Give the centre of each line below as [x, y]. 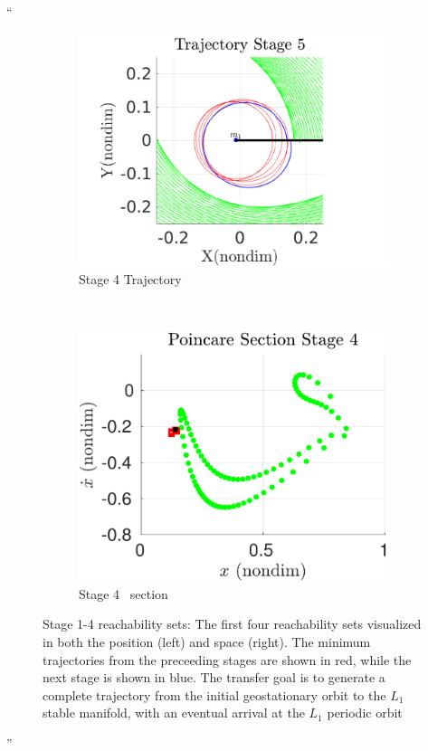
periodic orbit [365, 713]
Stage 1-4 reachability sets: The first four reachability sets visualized [232, 624]
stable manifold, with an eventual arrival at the [174, 713]
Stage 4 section [124, 593]
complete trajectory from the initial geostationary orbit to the [214, 694]
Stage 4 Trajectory [130, 279]
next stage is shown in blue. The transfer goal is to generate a [214, 677]
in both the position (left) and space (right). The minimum [207, 642]
